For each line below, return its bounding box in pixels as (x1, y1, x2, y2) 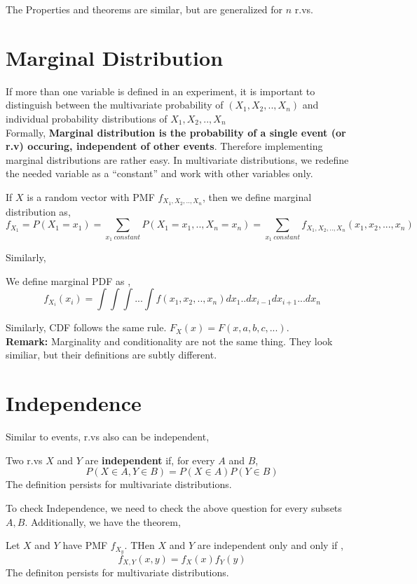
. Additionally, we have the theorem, (25, 514, 181, 529)
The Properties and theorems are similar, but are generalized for (6, 2, 283, 16)
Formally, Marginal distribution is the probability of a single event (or (6, 125, 346, 139)
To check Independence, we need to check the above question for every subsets (6, 500, 342, 515)
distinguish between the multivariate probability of (6, 97, 224, 112)
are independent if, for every (85, 452, 215, 467)
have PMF (62, 538, 108, 552)
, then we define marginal (202, 189, 312, 204)
